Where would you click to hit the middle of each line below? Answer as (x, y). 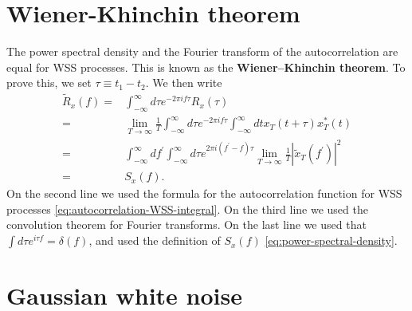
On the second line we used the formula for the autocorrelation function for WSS (204, 193)
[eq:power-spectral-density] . (331, 240)
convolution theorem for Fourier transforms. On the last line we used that (186, 224)
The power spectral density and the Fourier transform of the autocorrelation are (202, 51)
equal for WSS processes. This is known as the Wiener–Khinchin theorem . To (206, 67)
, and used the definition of (155, 240)
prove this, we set (49, 83)
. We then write (184, 83)
